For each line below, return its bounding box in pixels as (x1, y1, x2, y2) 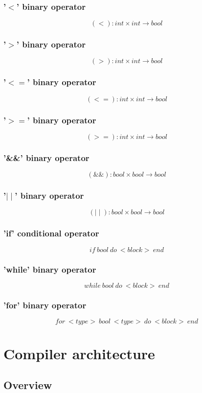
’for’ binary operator (3, 299, 87, 311)
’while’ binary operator (3, 263, 96, 275)
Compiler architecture (3, 344, 155, 364)
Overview (3, 377, 52, 392)
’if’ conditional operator (3, 227, 99, 239)
